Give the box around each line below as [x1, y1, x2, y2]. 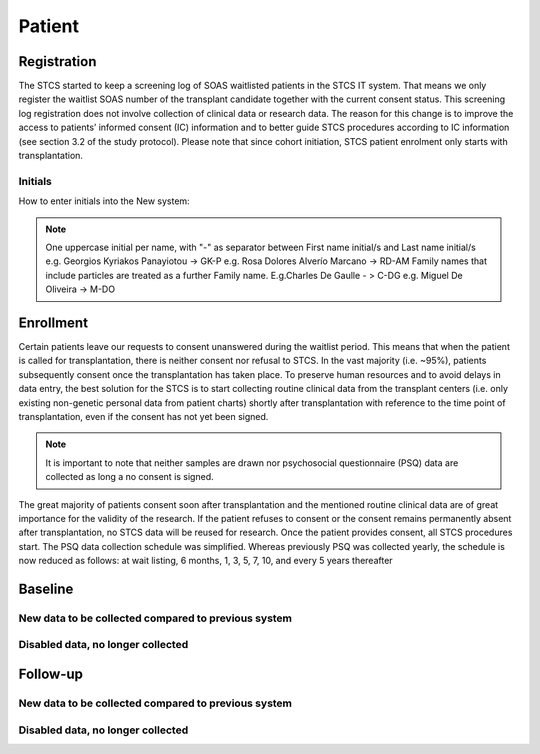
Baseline [18, 580, 74, 597]
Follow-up [18, 666, 84, 683]
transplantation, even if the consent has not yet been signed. [18, 410, 269, 422]
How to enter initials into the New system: [18, 195, 190, 207]
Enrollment [18, 314, 89, 331]
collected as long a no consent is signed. [45, 471, 214, 483]
